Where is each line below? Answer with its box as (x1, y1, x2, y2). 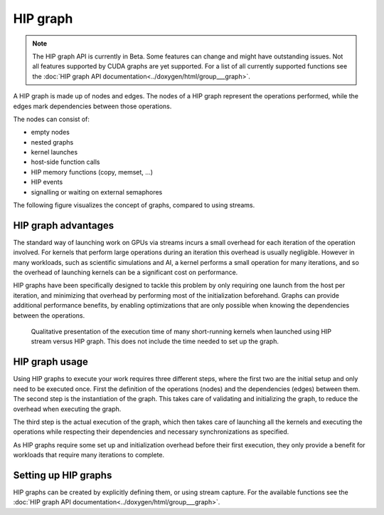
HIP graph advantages (13, 219, 114, 232)
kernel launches (31, 148, 78, 157)
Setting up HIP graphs (13, 469, 112, 481)
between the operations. (13, 311, 85, 320)
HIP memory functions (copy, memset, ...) (31, 167, 153, 176)
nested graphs (31, 137, 74, 146)
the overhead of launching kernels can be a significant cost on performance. (13, 268, 238, 277)
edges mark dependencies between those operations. (13, 102, 172, 110)
